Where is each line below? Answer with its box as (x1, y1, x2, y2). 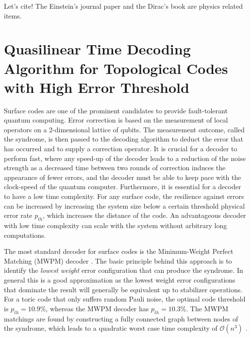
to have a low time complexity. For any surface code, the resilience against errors (4, 191, 244, 201)
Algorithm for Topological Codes (4, 58, 228, 78)
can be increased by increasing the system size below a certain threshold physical (4, 200, 245, 211)
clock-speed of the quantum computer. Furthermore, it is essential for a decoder (4, 181, 241, 192)
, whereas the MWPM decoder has (46, 303, 149, 313)
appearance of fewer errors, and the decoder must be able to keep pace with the (4, 172, 241, 182)
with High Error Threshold (4, 77, 189, 97)
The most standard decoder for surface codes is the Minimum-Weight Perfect (4, 246, 234, 256)
